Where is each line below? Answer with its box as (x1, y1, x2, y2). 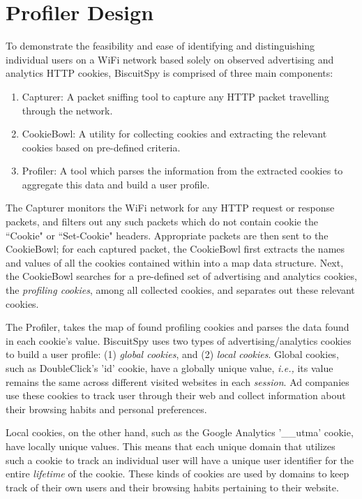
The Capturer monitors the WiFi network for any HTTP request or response (6, 200, 335, 215)
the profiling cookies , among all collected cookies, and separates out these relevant (6, 283, 355, 297)
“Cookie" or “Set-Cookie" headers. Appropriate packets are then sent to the (6, 228, 329, 242)
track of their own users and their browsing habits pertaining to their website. (6, 479, 339, 494)
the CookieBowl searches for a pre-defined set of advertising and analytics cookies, (6, 269, 357, 283)
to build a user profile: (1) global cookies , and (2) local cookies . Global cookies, (6, 347, 339, 362)
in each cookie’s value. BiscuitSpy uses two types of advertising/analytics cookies (6, 333, 352, 348)
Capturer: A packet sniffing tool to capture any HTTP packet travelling (22, 89, 329, 103)
